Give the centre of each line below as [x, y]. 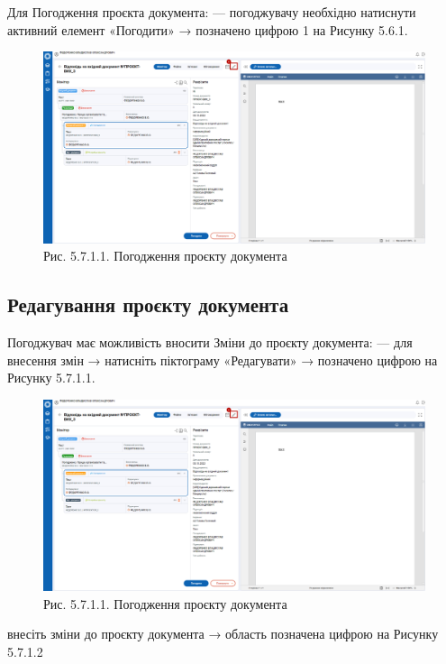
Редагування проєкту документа [148, 304]
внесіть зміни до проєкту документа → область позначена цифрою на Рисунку [223, 634]
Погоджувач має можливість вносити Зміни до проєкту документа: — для [210, 341]
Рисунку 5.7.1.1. [51, 378]
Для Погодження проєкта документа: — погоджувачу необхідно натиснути [212, 12]
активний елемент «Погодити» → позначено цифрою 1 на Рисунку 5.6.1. [208, 29]
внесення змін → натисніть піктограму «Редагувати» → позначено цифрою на [223, 360]
